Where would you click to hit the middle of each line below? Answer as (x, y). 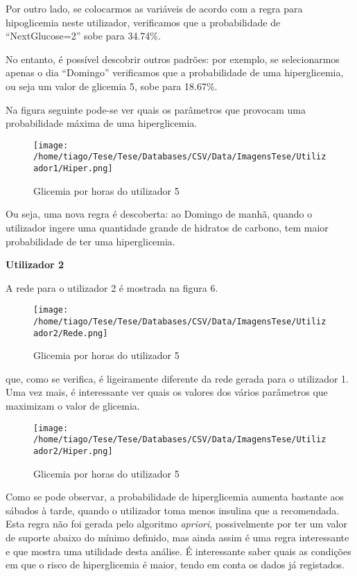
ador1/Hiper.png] (73, 169)
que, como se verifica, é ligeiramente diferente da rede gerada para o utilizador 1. (177, 378)
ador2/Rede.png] (71, 333)
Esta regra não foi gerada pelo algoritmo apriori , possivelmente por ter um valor (176, 524)
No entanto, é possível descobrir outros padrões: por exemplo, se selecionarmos (173, 59)
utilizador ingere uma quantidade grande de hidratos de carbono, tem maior (167, 227)
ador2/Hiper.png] (73, 451)
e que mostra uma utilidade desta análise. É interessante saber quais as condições (178, 551)
